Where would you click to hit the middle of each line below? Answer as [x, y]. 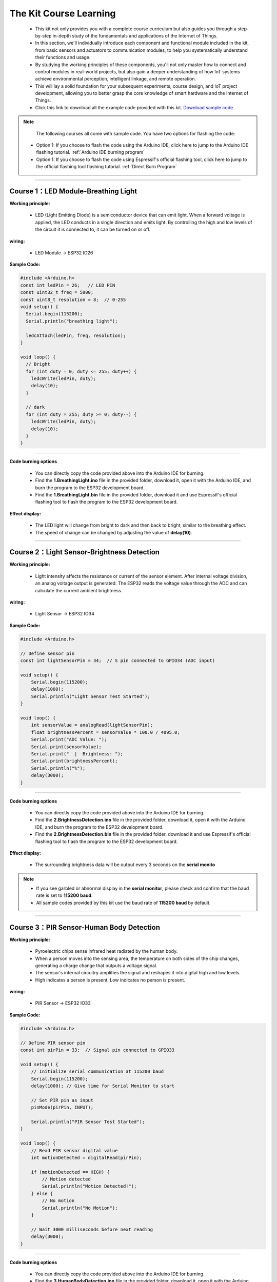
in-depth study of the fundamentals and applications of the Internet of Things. [135, 35]
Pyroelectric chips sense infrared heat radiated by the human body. [106, 951]
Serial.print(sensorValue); [66, 747]
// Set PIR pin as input [62, 1100]
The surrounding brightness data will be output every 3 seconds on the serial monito [125, 865]
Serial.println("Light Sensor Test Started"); [91, 696]
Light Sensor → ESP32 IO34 [65, 614]
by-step [43, 35]
